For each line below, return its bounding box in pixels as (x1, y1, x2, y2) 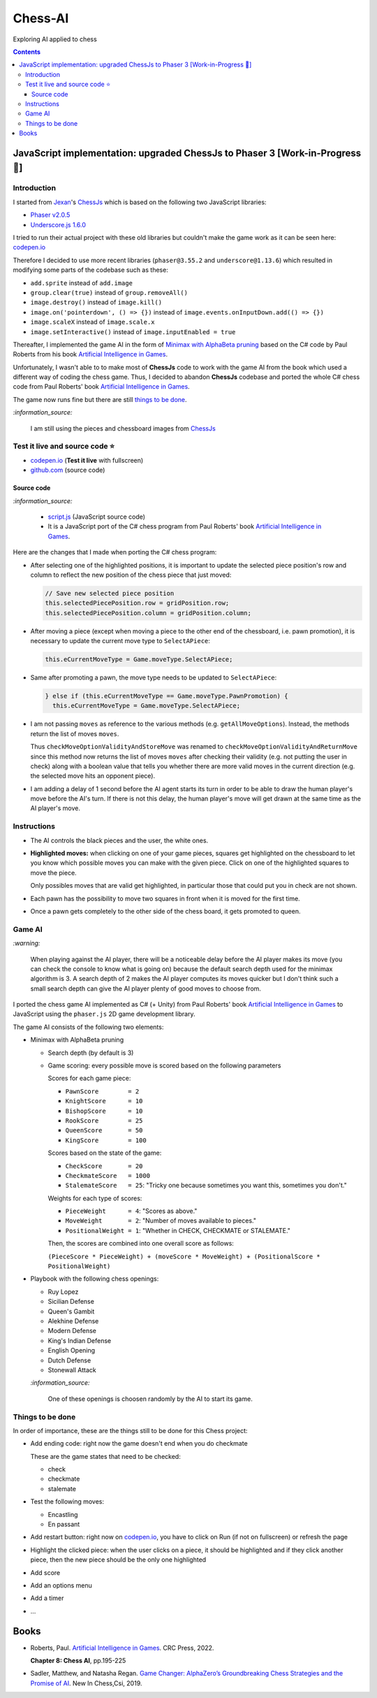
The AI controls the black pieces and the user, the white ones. (30, 836, 209, 844)
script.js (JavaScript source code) (47, 512, 146, 521)
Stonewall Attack (47, 1365, 97, 1374)
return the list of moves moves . (30, 729, 119, 738)
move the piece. (30, 868, 77, 877)
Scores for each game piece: (47, 1074, 131, 1083)
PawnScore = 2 (65, 1087, 140, 1095)
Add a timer (30, 1594, 64, 1602)
